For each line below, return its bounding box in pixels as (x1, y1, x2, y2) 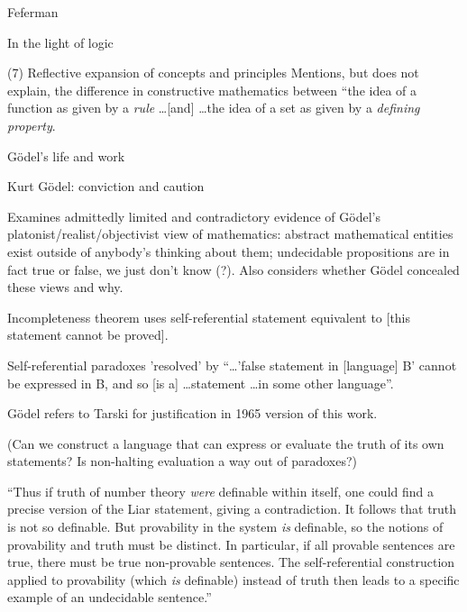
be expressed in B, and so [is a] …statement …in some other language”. (7, 373, 394, 392)
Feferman (7, 3, 59, 21)
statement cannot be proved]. (7, 325, 169, 344)
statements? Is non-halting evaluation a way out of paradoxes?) (7, 452, 358, 470)
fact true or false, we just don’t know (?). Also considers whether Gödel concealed (7, 260, 460, 279)
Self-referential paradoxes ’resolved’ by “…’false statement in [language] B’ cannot (7, 355, 457, 374)
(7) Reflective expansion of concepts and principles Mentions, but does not (7, 63, 419, 82)
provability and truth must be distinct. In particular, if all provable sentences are (7, 534, 455, 553)
